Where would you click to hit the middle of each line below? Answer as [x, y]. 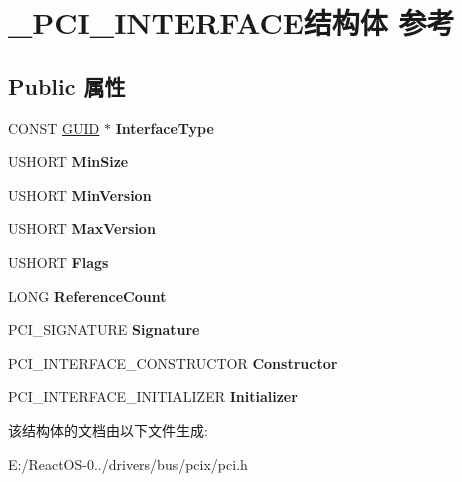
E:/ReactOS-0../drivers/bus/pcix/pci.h [128, 463]
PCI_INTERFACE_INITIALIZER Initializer [153, 396]
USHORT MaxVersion [82, 228]
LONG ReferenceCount [87, 295]
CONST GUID [54, 127]
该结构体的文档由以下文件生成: [108, 429]
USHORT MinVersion [80, 194]
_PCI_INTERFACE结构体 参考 [231, 22]
